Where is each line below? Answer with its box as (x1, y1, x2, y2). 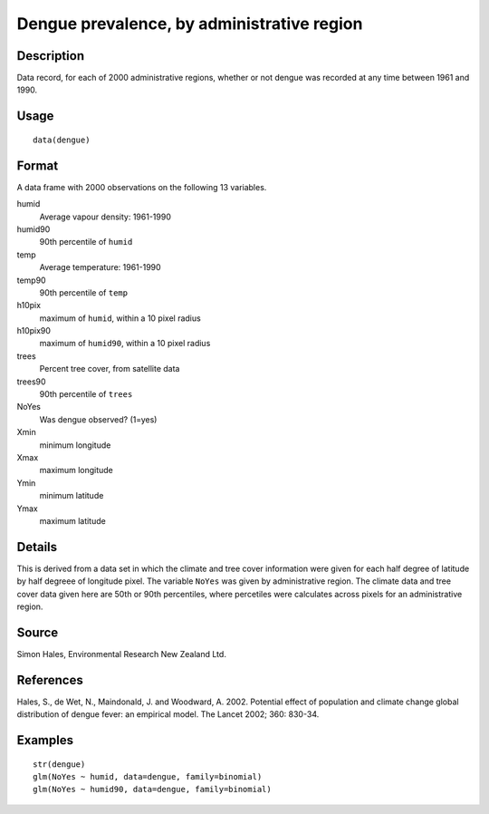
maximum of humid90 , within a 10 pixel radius (39, 338, 211, 349)
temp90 (16, 275, 46, 286)
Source (16, 625, 59, 640)
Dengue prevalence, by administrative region (16, 14, 363, 34)
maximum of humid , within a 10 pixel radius (39, 313, 201, 324)
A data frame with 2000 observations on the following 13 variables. (16, 181, 267, 192)
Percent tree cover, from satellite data (39, 363, 180, 374)
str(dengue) (33, 759, 86, 770)
